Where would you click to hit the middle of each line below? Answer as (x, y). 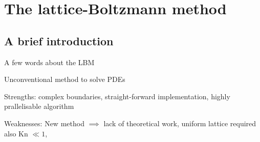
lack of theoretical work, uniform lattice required (180, 123)
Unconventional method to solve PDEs (65, 79)
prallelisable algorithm (39, 106)
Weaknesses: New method (44, 123)
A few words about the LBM (49, 62)
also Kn (16, 133)
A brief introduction (59, 40)
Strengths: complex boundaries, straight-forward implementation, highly (117, 96)
